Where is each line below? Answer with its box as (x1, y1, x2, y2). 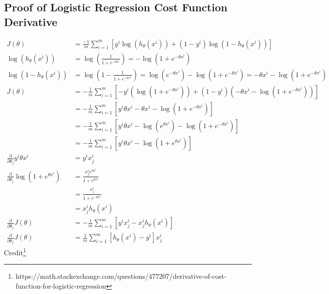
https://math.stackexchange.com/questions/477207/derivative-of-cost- (15, 271, 227, 281)
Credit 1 (4, 246, 26, 257)
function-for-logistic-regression (15, 281, 106, 291)
